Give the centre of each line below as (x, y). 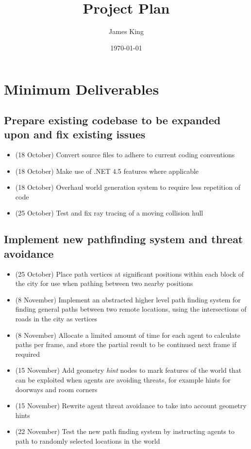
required (28, 354)
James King (126, 31)
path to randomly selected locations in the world (88, 441)
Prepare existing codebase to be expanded (112, 120)
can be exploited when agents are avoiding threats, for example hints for (123, 380)
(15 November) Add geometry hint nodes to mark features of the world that (128, 370)
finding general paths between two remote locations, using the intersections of (131, 309)
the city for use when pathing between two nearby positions (104, 283)
